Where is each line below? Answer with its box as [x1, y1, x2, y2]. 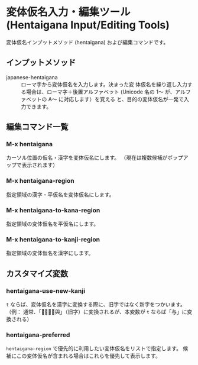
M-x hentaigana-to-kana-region [6, 206, 100, 214]
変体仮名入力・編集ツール [6, 5, 131, 19]
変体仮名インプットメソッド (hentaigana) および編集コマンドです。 [6, 38, 169, 46]
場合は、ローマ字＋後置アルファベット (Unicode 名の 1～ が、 [25, 88, 176, 95]
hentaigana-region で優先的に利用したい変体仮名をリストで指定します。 [6, 345, 182, 352]
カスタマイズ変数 [6, 269, 69, 279]
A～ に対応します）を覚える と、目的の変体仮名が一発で [48, 95, 184, 102]
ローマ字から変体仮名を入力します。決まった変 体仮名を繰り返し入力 [21, 80, 187, 88]
